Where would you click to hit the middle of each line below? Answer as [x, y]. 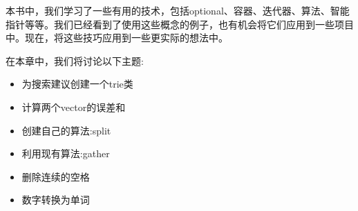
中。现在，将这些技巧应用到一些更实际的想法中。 [117, 38]
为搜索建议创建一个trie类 [77, 84]
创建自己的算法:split [66, 130]
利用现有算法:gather [66, 153]
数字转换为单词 [56, 200]
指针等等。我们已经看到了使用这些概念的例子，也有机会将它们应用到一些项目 [180, 24]
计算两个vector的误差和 [74, 107]
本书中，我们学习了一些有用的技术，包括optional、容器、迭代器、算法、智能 [178, 10]
